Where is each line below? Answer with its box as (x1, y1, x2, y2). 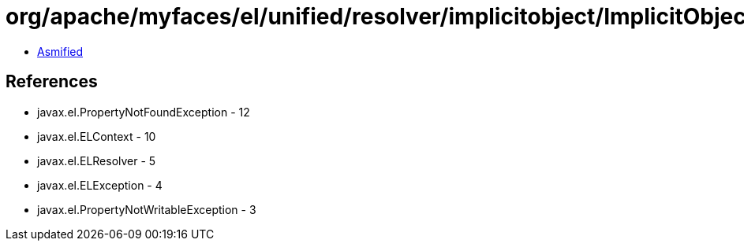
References (6, 72, 98, 92)
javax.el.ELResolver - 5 (37, 153, 156, 168)
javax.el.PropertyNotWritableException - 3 (37, 202, 256, 216)
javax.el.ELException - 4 (37, 178, 163, 192)
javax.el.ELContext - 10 (37, 129, 156, 143)
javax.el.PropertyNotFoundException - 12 (37, 105, 250, 119)
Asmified (37, 44, 84, 58)
